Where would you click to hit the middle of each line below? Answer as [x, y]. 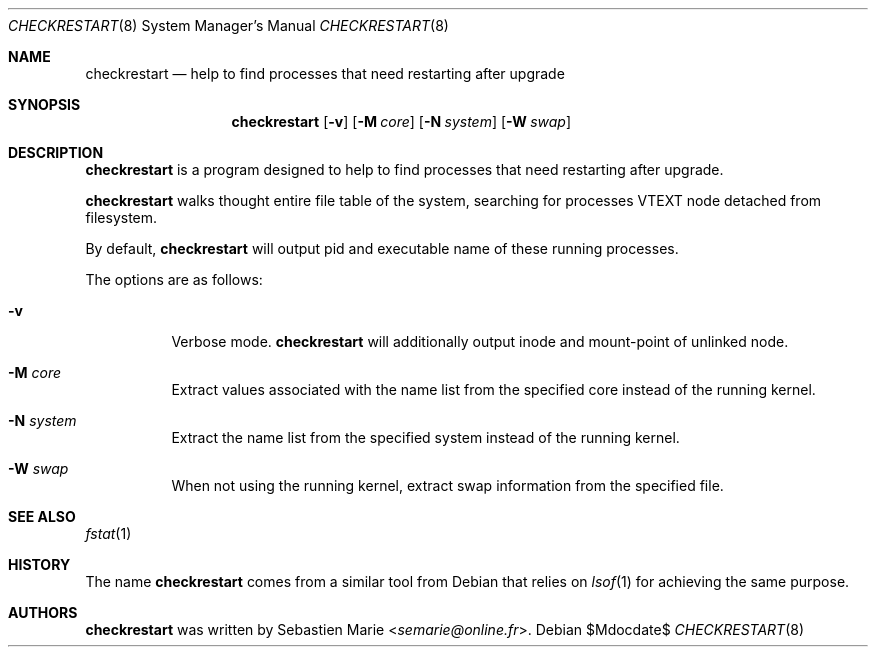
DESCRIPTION [56, 152]
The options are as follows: [174, 279]
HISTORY [39, 564]
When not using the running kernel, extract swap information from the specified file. [447, 485]
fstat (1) [108, 533]
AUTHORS [43, 612]
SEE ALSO [42, 516]
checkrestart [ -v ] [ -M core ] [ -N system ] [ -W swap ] [401, 121]
